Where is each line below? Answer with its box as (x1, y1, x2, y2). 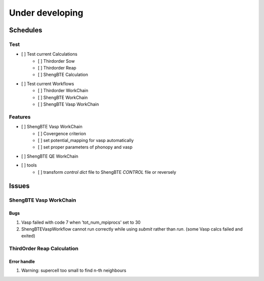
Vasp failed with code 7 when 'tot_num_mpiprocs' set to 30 (21, 219, 141, 225)
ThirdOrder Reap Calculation (9, 245, 79, 252)
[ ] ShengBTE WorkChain (38, 94, 88, 100)
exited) (21, 233, 36, 239)
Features (9, 113, 31, 120)
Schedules (9, 26, 43, 34)
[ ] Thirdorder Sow (38, 58, 75, 64)
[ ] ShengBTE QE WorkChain (21, 153, 78, 159)
